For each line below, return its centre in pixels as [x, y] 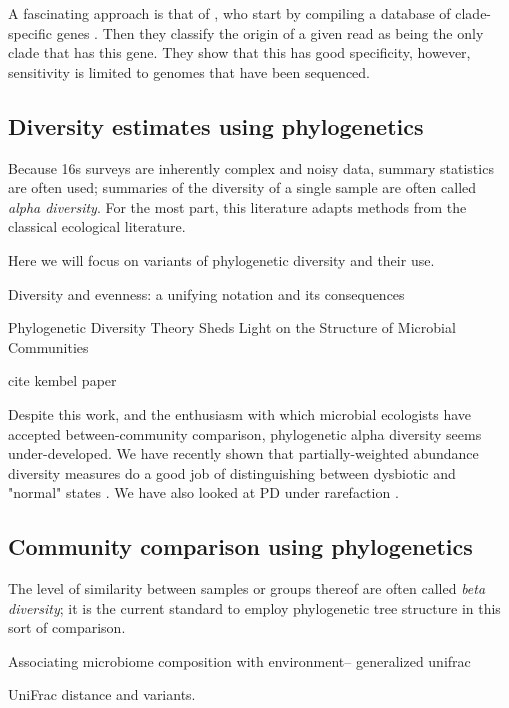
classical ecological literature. [97, 226]
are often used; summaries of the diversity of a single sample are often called [242, 187]
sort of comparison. [67, 627]
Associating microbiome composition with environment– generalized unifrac [239, 660]
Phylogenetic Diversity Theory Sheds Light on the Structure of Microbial [232, 327]
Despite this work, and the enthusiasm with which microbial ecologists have [240, 413]
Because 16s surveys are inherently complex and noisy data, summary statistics [251, 167]
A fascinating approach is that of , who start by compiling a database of [229, 13]
